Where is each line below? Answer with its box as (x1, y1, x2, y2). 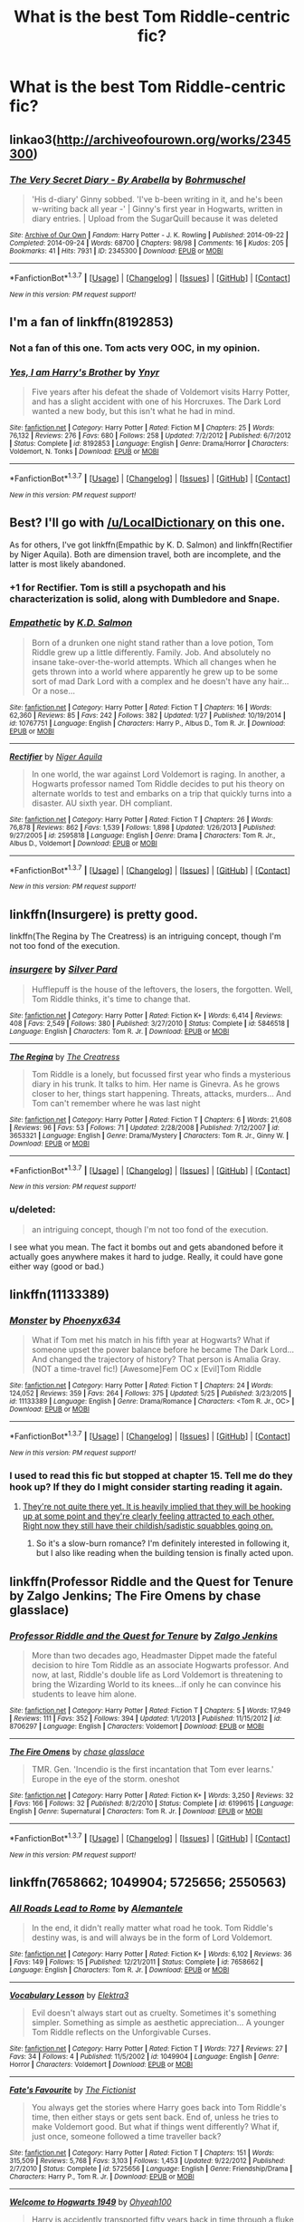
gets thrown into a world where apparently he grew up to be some (31, 666, 279, 677)
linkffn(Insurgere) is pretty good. (9, 906, 199, 922)
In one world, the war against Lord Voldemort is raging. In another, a (31, 768, 286, 779)
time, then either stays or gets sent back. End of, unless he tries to (31, 2111, 279, 2122)
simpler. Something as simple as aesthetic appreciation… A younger (31, 2017, 285, 2028)
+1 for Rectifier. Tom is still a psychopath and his (9, 581, 226, 594)
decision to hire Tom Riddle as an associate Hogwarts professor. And (31, 1659, 290, 1670)
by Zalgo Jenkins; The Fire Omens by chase (9, 1588, 261, 1603)
